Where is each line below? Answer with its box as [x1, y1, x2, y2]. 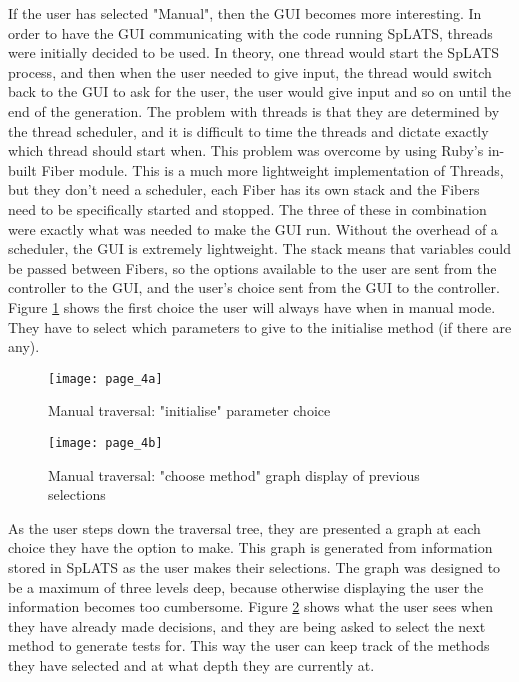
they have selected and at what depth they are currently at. [8, 654, 375, 675]
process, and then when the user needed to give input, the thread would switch [8, 61, 492, 82]
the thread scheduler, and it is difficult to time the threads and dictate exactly [8, 120, 489, 141]
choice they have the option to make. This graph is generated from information [8, 537, 493, 558]
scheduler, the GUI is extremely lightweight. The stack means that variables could [8, 238, 511, 259]
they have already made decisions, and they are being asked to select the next [8, 615, 486, 636]
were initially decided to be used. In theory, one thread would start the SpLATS [8, 42, 499, 63]
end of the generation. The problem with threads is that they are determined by [8, 100, 500, 121]
